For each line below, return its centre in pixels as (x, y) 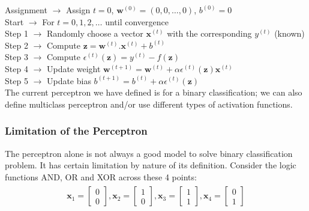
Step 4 (16, 68)
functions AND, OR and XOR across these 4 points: (101, 176)
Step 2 (16, 45)
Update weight (73, 68)
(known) (289, 33)
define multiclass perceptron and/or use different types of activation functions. (149, 104)
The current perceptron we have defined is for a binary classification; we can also (154, 92)
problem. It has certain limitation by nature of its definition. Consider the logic (151, 165)
